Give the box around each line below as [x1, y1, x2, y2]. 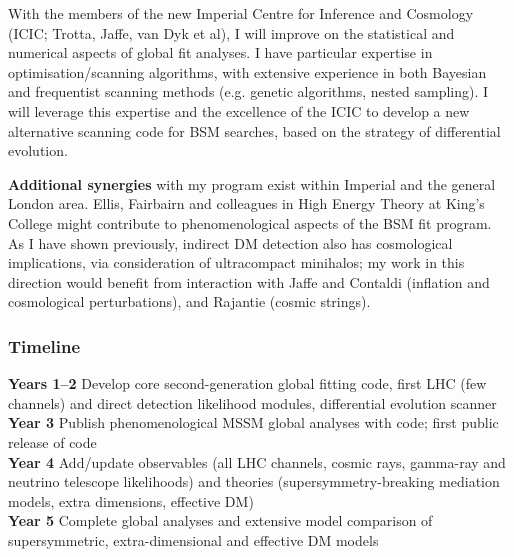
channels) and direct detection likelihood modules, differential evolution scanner [8, 392, 497, 413]
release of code [8, 431, 97, 452]
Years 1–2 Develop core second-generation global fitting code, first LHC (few [8, 373, 487, 394]
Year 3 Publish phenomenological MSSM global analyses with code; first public [8, 412, 499, 433]
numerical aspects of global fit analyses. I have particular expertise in [8, 42, 433, 63]
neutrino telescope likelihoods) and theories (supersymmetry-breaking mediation [8, 471, 500, 492]
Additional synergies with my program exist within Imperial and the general [8, 173, 496, 194]
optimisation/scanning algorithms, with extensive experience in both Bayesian [8, 61, 487, 82]
